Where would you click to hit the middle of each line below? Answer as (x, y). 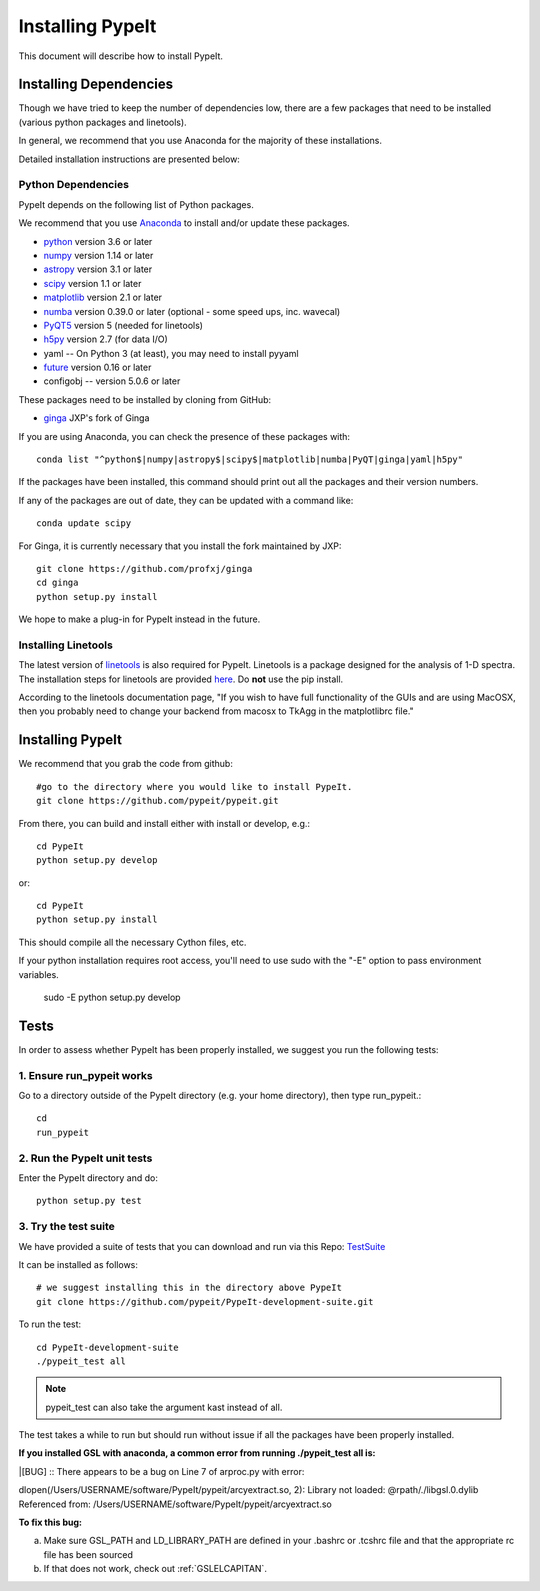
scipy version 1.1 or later (92, 283)
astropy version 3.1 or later (98, 269)
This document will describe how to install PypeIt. (121, 56)
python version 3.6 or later (98, 241)
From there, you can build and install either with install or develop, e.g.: (164, 823)
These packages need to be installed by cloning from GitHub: (145, 399)
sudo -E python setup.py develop (112, 997)
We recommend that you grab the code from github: (126, 764)
